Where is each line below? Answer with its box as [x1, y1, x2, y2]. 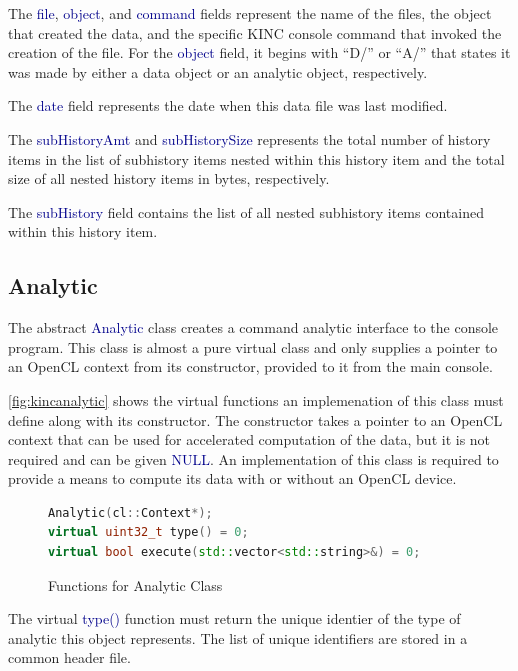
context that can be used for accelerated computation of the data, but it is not [8, 429, 491, 450]
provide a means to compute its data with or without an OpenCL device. [8, 468, 457, 489]
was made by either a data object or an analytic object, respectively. [8, 61, 428, 82]
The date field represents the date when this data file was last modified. [8, 95, 448, 116]
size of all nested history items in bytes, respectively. [8, 168, 330, 189]
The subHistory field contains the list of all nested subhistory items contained [8, 201, 484, 222]
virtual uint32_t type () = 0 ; [48, 525, 249, 540]
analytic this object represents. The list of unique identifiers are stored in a [8, 627, 468, 648]
